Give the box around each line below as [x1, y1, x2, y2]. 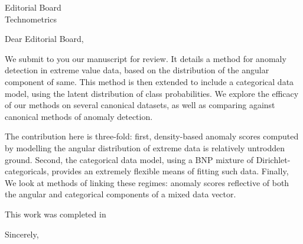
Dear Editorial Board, [5, 32, 84, 45]
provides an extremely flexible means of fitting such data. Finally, [51, 165, 289, 177]
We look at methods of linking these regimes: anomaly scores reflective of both [5, 176, 289, 188]
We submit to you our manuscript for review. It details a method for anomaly [5, 52, 286, 64]
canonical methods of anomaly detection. [5, 110, 153, 122]
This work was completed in [5, 207, 106, 220]
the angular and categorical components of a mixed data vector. [5, 188, 236, 200]
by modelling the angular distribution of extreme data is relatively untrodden [5, 141, 285, 154]
